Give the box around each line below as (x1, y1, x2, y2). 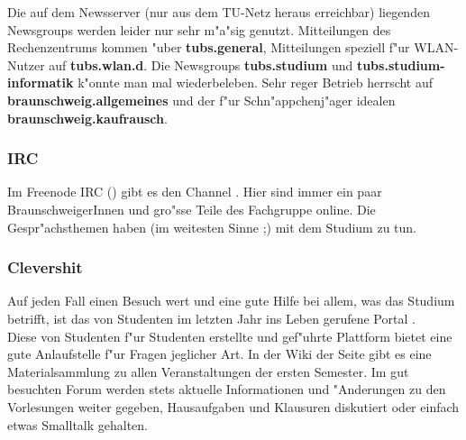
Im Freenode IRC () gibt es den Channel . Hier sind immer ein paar (7, 182, 382, 201)
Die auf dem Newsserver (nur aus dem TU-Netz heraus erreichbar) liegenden (7, 3, 430, 21)
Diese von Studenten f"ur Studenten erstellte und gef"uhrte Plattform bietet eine (7, 326, 452, 345)
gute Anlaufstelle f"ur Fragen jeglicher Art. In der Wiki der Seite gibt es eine (7, 344, 432, 363)
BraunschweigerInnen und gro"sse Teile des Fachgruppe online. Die (7, 199, 376, 218)
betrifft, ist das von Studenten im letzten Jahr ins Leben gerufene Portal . (7, 308, 416, 327)
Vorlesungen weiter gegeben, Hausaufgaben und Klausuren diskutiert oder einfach (7, 397, 460, 416)
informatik (7, 73, 74, 92)
